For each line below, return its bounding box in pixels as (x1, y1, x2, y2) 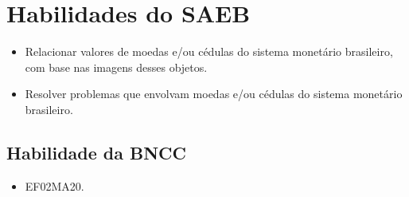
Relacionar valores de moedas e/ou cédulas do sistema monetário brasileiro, (25, 43, 393, 60)
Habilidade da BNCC (6, 140, 187, 164)
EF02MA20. (25, 177, 84, 194)
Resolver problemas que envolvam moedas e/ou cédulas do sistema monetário (25, 85, 403, 102)
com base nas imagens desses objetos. (25, 58, 208, 75)
